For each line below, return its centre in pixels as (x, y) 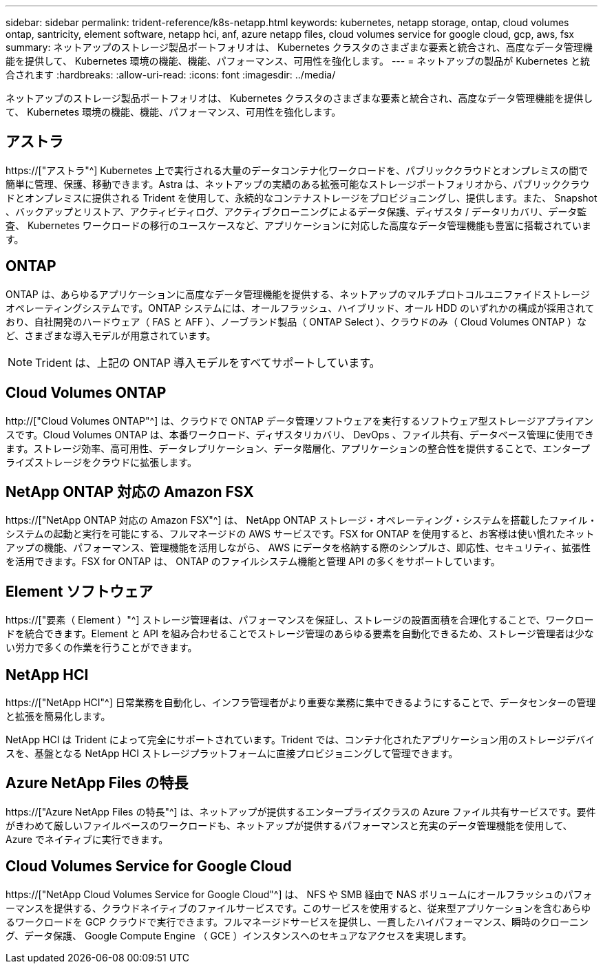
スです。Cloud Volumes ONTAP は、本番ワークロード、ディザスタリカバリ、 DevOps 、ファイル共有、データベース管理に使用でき (300, 434)
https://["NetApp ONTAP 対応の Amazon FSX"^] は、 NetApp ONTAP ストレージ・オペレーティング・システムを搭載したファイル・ (301, 520)
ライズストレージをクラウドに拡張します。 (101, 462)
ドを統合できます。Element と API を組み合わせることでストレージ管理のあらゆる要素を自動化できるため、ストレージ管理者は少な (300, 634)
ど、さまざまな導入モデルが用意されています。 (111, 335)
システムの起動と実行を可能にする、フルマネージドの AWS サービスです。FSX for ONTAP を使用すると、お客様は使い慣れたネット (300, 534)
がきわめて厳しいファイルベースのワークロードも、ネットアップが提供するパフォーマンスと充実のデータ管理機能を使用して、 (289, 825)
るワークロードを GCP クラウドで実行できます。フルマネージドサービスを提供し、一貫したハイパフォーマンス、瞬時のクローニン (297, 922)
